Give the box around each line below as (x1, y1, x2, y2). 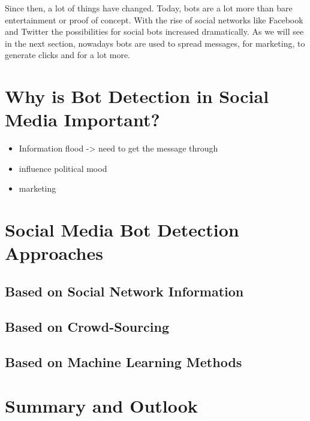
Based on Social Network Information (5, 282, 244, 301)
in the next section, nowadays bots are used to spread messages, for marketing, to (5, 37, 305, 49)
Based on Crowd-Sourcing (5, 317, 170, 335)
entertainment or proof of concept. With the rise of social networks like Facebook (5, 13, 303, 26)
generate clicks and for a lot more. (5, 49, 131, 61)
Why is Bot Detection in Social (5, 84, 269, 108)
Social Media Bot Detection (5, 217, 239, 242)
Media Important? (5, 107, 160, 132)
